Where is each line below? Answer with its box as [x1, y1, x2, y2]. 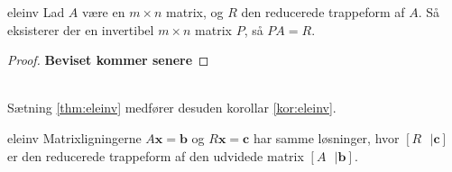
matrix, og [166, 3, 224, 21]
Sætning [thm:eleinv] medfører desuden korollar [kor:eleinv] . [7, 98, 337, 117]
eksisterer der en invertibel [7, 20, 154, 39]
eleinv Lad [7, 3, 65, 21]
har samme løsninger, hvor [253, 128, 400, 147]
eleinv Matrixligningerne [7, 128, 142, 147]
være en [82, 3, 125, 21]
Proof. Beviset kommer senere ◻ [7, 50, 209, 69]
